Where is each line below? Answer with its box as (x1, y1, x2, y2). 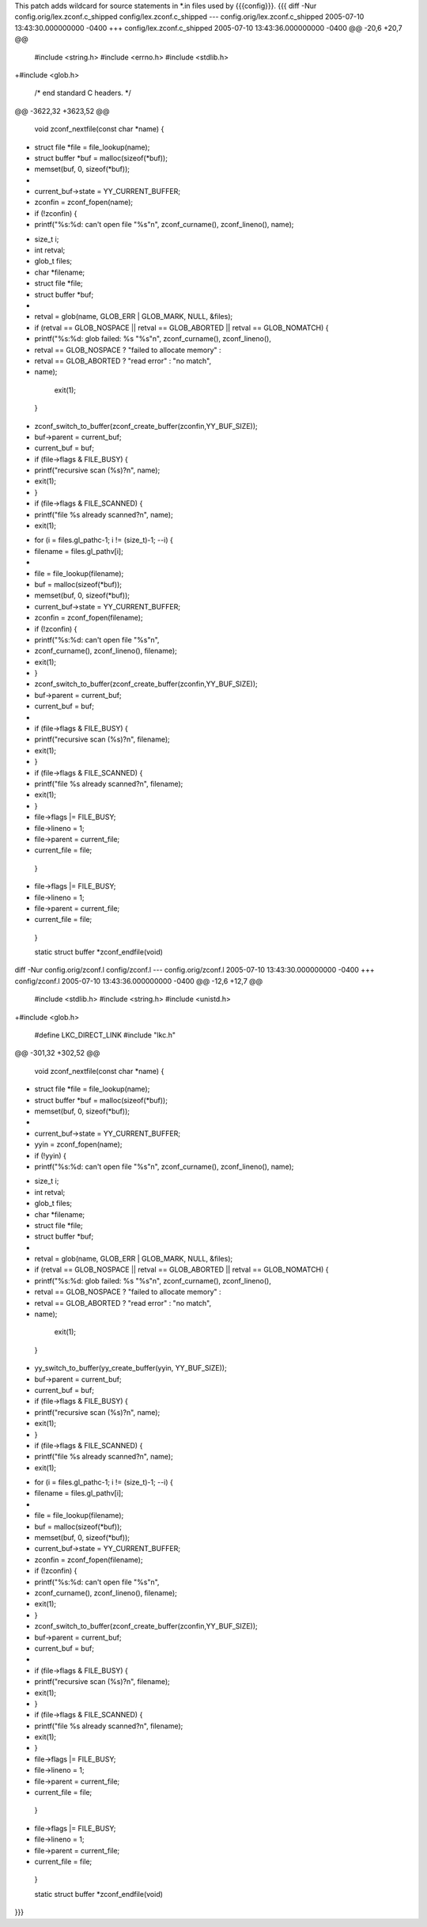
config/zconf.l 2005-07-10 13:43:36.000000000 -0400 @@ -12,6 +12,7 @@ (14, 976, 263, 985)
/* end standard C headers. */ (34, 88, 132, 98)
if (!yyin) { (34, 1151, 67, 1160)
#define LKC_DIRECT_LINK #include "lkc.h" (34, 1030, 176, 1040)
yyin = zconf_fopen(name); (34, 1140, 123, 1149)
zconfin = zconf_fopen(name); (34, 198, 134, 207)
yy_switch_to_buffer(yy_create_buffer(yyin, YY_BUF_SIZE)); (34, 1364, 227, 1373)
